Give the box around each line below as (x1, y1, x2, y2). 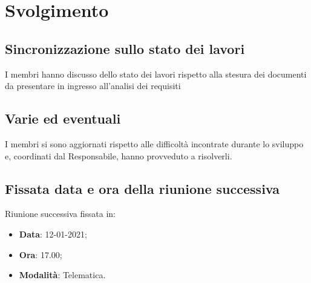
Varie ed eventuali (5, 109, 121, 128)
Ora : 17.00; (19, 248, 62, 261)
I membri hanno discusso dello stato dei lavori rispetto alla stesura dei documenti (5, 67, 307, 80)
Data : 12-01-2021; (19, 227, 87, 240)
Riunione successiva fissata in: (5, 207, 116, 220)
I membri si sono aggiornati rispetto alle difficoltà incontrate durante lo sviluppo (5, 137, 304, 150)
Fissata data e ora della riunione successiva (5, 179, 280, 198)
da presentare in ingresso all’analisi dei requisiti (5, 79, 181, 92)
